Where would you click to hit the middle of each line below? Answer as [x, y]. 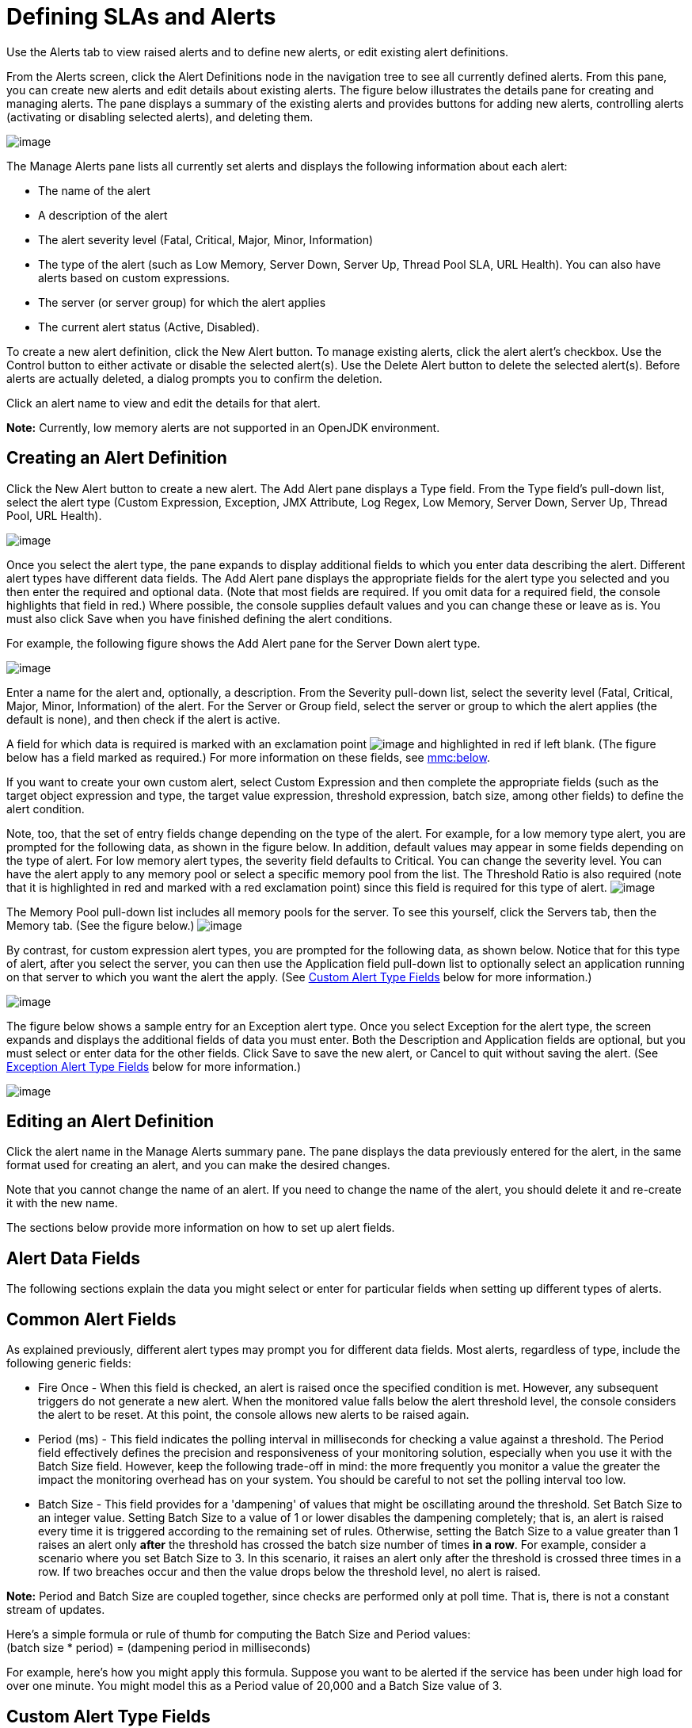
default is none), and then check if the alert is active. [143, 719]
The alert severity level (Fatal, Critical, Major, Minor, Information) [206, 239]
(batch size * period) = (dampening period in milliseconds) [159, 1648]
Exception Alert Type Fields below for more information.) [154, 1066]
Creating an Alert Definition [117, 458]
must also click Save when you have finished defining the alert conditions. [200, 618]
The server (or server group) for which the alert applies [182, 302]
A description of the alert [103, 215]
